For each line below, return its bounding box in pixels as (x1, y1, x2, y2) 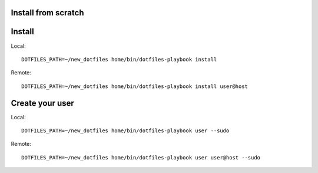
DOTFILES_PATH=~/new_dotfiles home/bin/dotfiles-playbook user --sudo (21, 128, 230, 134)
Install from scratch (11, 8, 84, 18)
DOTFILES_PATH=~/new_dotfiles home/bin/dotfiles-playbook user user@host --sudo (21, 154, 261, 161)
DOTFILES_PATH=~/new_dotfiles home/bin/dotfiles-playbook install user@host (21, 83, 249, 90)
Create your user (11, 98, 75, 108)
